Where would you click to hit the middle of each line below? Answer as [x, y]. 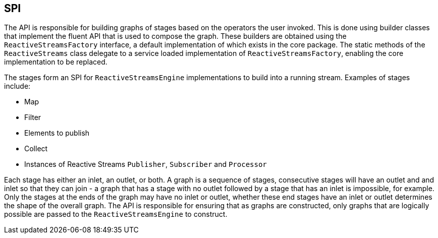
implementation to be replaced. [56, 62]
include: [17, 86]
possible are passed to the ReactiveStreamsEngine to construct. [116, 214]
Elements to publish [57, 133]
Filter [33, 117]
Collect [36, 149]
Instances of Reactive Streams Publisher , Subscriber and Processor [146, 164]
